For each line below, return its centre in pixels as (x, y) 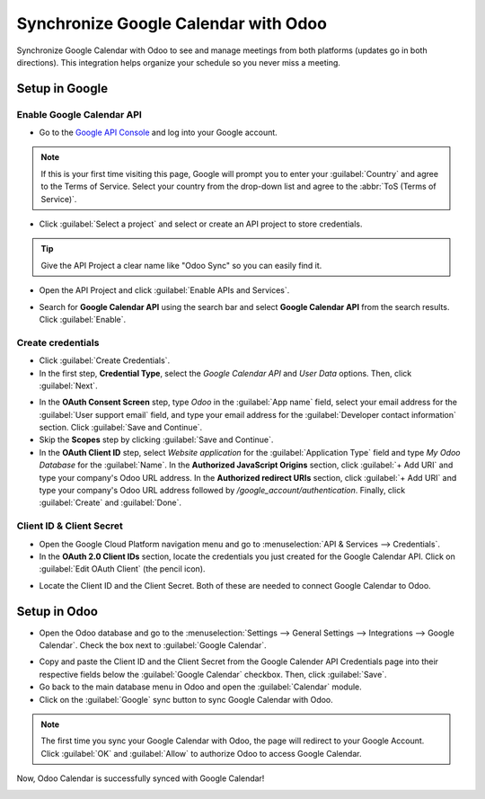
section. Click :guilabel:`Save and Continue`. (121, 428)
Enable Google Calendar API (79, 114)
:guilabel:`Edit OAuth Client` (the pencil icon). (122, 569)
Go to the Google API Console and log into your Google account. (158, 133)
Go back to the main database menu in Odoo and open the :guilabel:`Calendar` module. (201, 687)
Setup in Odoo (57, 611)
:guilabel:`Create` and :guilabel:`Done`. (110, 502)
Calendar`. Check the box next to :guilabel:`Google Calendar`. (153, 645)
